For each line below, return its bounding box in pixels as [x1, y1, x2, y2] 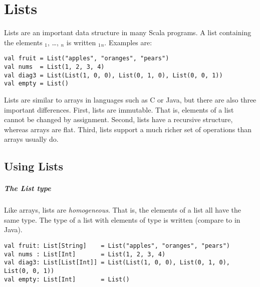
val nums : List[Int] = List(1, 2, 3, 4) [4, 250, 166, 258]
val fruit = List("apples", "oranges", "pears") [4, 55, 169, 62]
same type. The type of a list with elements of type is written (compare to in [4, 214, 240, 225]
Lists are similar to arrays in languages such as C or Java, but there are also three [4, 94, 256, 105]
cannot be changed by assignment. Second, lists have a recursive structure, [4, 114, 233, 125]
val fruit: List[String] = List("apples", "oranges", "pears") [4, 242, 230, 250]
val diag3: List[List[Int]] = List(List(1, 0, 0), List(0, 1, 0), [4, 259, 230, 266]
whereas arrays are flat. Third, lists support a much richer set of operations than [4, 124, 252, 134]
